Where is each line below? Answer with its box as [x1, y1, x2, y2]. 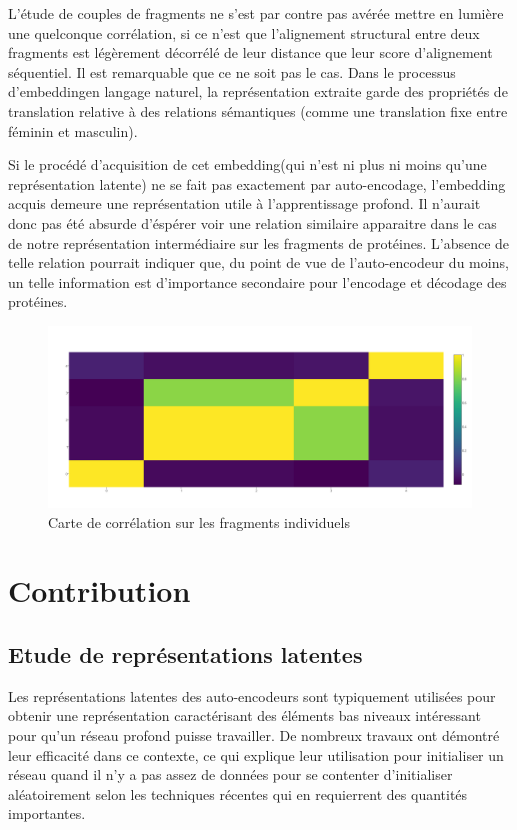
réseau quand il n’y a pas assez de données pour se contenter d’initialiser [8, 764, 453, 785]
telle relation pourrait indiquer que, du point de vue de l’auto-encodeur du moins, [8, 252, 509, 273]
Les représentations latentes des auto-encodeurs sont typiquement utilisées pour [8, 685, 496, 706]
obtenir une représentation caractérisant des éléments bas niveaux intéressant [8, 705, 481, 726]
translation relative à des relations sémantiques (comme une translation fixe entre [8, 100, 508, 121]
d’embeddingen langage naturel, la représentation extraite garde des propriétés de [8, 81, 508, 102]
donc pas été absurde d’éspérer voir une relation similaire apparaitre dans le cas [8, 212, 497, 233]
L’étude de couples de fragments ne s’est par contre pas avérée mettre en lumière [8, 3, 504, 23]
